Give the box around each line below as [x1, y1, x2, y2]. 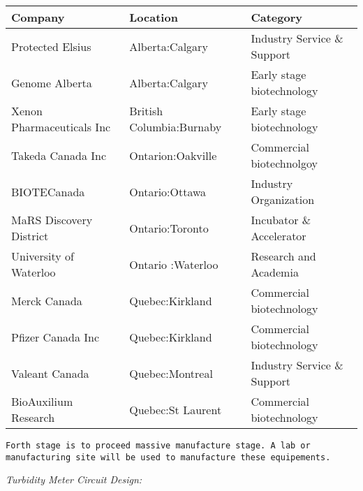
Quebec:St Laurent [129, 401, 222, 418]
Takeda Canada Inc [11, 147, 107, 163]
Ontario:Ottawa [129, 183, 207, 200]
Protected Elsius [11, 38, 91, 54]
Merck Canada [11, 292, 82, 309]
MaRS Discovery [11, 212, 93, 228]
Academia [251, 264, 299, 280]
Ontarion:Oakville [129, 147, 217, 163]
